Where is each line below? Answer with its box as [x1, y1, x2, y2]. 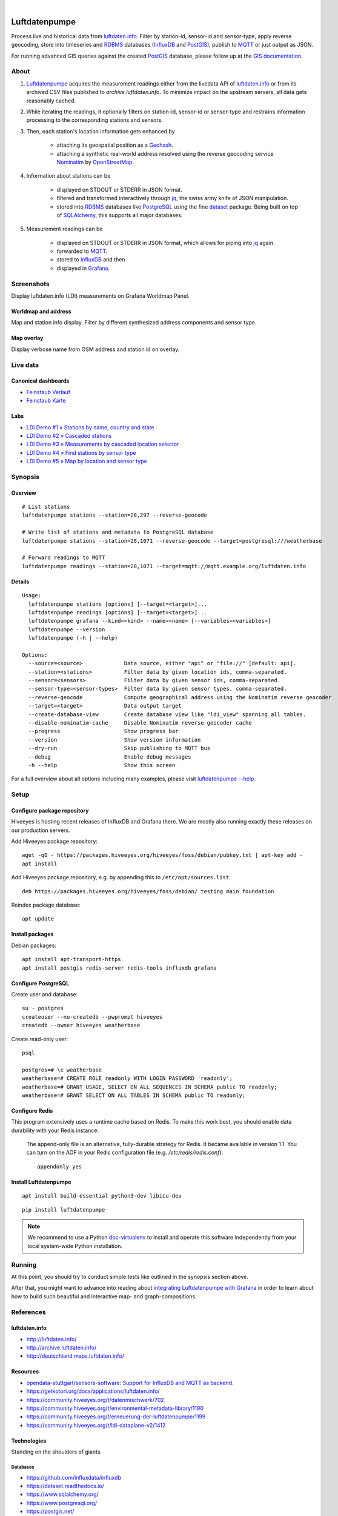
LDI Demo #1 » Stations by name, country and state [26, 423, 154, 431]
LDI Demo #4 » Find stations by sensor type [26, 449, 136, 456]
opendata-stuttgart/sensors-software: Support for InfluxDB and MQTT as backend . [26, 1379, 234, 1386]
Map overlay [11, 334, 44, 342]
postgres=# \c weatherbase [22, 1066, 102, 1073]
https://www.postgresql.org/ [26, 1499, 97, 1506]
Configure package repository [11, 807, 89, 814]
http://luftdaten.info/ [26, 1335, 77, 1343]
